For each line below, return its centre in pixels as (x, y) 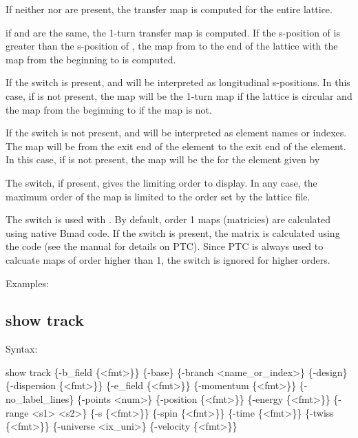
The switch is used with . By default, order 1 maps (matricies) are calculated (168, 219)
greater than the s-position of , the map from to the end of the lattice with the (172, 46)
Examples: (27, 283)
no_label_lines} (40, 399)
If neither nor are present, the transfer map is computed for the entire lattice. (169, 9)
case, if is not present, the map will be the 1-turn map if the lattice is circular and (179, 95)
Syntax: (22, 349)
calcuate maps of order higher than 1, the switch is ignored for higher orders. (168, 259)
